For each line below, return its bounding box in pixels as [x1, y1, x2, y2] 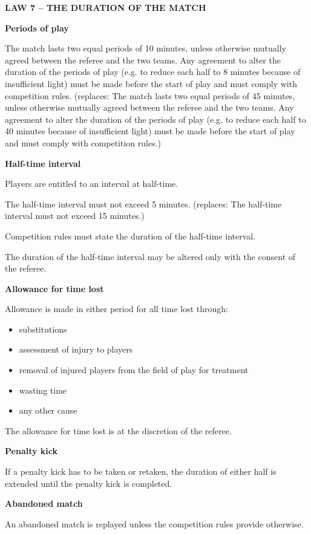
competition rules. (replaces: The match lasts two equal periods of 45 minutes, [5, 89, 295, 102]
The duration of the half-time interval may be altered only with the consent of [5, 250, 296, 262]
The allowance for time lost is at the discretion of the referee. [5, 424, 232, 437]
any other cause [19, 404, 77, 417]
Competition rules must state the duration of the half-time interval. [5, 229, 256, 242]
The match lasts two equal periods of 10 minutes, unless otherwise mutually [5, 42, 286, 54]
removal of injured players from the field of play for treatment [19, 363, 249, 376]
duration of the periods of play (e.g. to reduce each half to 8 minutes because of [5, 65, 301, 78]
